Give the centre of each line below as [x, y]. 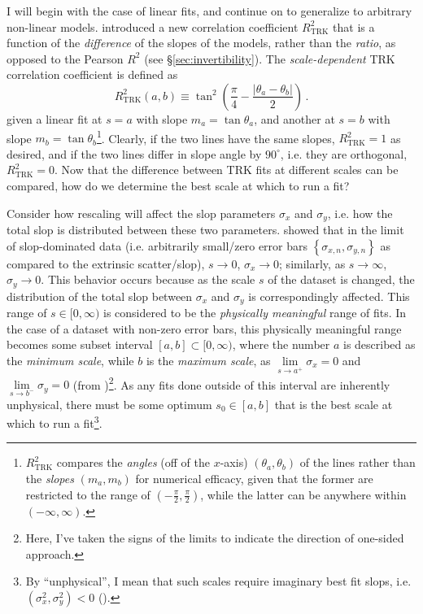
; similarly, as [312, 263]
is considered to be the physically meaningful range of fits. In [255, 313]
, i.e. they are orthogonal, [344, 153]
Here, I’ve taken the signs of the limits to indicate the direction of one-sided [215, 538]
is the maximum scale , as [208, 360]
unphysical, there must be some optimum [109, 404]
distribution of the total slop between [100, 296]
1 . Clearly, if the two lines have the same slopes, [216, 137]
